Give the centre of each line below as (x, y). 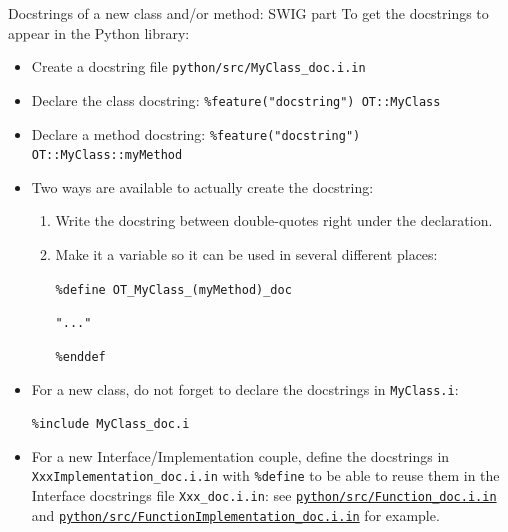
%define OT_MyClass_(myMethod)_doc (173, 289)
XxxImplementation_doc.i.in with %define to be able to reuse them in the (265, 475)
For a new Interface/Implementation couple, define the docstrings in (240, 455)
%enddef (80, 356)
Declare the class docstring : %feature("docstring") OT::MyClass (236, 99)
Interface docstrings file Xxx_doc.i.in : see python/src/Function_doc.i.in (264, 495)
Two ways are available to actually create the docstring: (202, 186)
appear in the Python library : (99, 32)
